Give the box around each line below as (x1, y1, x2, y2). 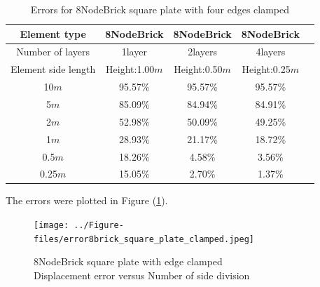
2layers (188, 44, 217, 59)
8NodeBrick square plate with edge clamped (34, 254, 223, 269)
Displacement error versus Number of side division (34, 267, 250, 282)
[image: (34, 220, 69, 231)
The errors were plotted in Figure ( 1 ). (6, 193, 168, 208)
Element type (20, 26, 86, 41)
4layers (256, 44, 286, 59)
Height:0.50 (174, 62, 223, 76)
